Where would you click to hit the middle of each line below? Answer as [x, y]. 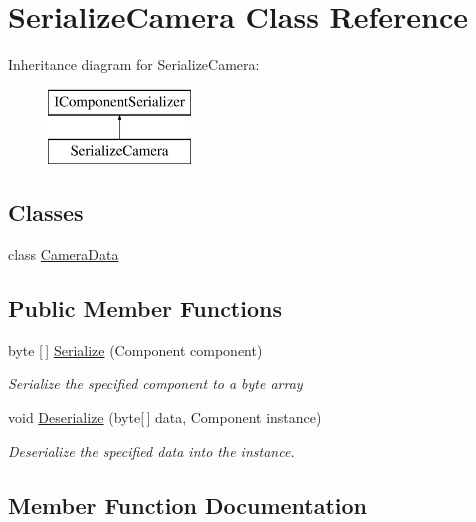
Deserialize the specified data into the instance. [151, 450]
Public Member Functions [145, 308]
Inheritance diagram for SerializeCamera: [134, 64]
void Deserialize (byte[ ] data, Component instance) [165, 417]
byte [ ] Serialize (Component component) [135, 349]
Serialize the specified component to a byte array [155, 383]
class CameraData [63, 254]
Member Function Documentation [188, 504]
